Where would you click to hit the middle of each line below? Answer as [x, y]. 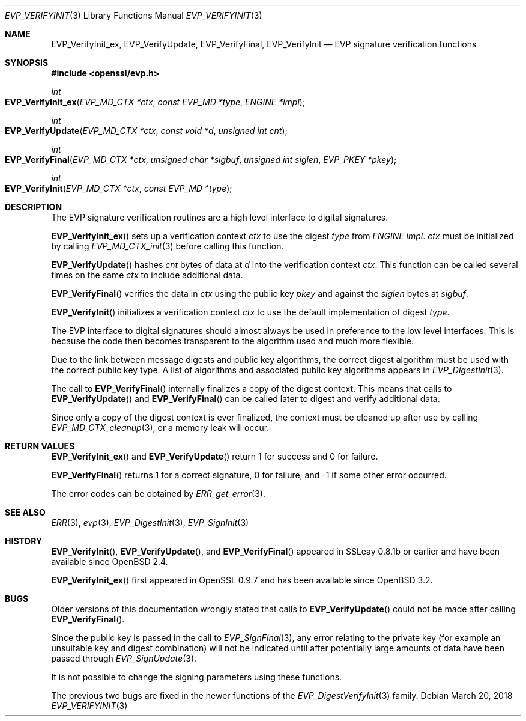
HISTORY [24, 541]
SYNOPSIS [27, 63]
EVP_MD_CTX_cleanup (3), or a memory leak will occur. [160, 427]
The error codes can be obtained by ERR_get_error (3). [158, 494]
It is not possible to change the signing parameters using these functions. [197, 677]
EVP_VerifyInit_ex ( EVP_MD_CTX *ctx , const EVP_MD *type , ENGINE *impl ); [155, 102]
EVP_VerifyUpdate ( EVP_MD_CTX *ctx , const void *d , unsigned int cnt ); [146, 131]
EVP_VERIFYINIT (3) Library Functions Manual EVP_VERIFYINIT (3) [134, 15]
